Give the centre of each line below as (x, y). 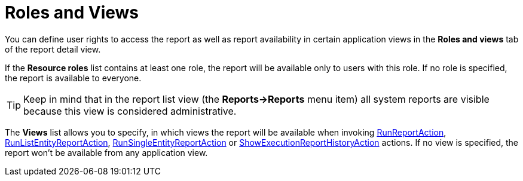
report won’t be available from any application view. (106, 152)
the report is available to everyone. (73, 78)
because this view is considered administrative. (130, 111)
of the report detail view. (53, 49)
